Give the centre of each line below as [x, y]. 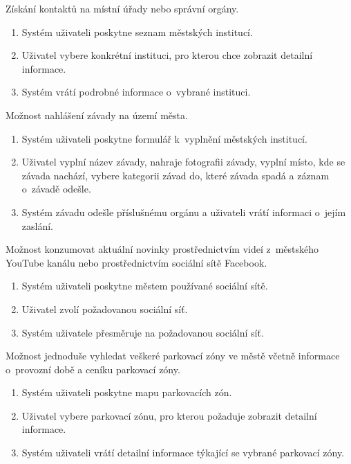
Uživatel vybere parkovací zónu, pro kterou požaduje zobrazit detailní [169, 415]
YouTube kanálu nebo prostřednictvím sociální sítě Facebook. [136, 262]
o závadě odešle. [56, 189]
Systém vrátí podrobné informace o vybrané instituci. [136, 92]
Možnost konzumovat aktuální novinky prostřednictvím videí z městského [162, 249]
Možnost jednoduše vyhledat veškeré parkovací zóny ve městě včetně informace [173, 356]
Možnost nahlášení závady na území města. [97, 115]
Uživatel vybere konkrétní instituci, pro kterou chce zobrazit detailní [167, 55]
